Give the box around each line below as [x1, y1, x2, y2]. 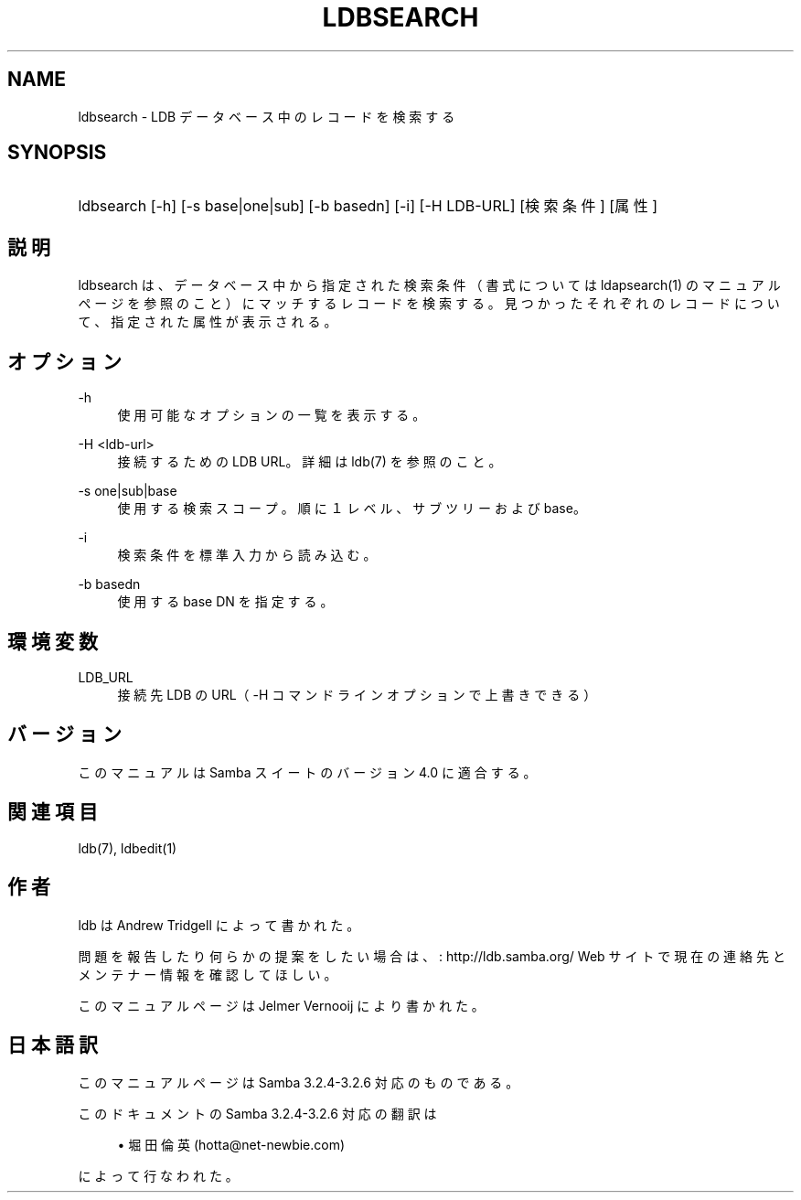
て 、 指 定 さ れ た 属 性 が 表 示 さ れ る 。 [78, 314, 337, 330]
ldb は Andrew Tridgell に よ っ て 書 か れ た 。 [78, 916, 360, 933]
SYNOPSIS [7, 141, 107, 165]
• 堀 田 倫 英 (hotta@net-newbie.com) [117, 1137, 346, 1153]
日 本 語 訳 [7, 1033, 98, 1056]
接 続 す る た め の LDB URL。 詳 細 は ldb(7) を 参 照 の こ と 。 [117, 454, 502, 470]
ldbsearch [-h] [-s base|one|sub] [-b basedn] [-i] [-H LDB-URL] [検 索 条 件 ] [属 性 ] [78, 197, 657, 216]
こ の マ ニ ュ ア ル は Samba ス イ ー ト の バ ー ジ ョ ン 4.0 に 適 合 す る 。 [78, 764, 537, 780]
